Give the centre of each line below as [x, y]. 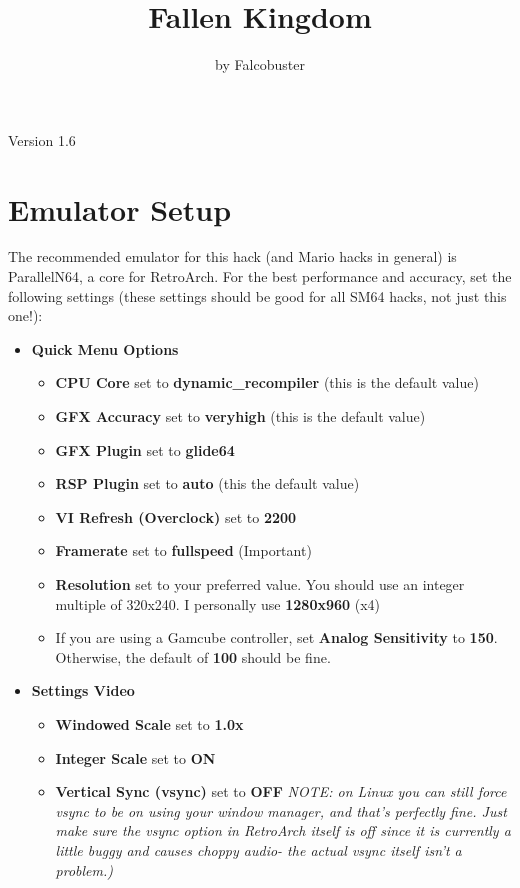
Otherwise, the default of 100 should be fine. [193, 656]
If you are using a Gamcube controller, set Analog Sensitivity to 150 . [276, 637]
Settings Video [83, 690]
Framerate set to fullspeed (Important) [183, 550]
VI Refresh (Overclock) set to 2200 [176, 516]
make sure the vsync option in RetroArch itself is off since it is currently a [283, 830]
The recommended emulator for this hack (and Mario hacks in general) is [232, 256]
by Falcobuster [260, 64]
